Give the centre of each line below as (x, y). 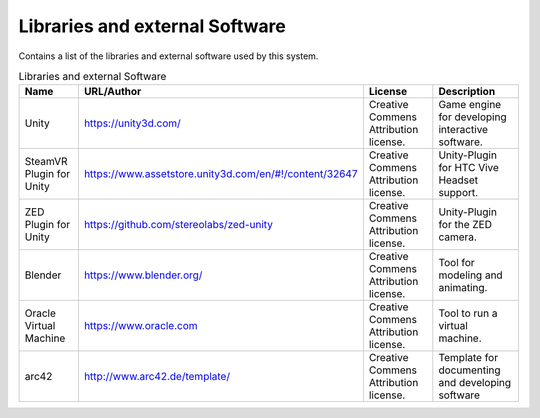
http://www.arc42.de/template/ (156, 377)
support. (458, 193)
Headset (458, 180)
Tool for (456, 263)
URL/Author (112, 92)
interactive (463, 130)
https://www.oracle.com (140, 326)
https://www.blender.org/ (143, 275)
